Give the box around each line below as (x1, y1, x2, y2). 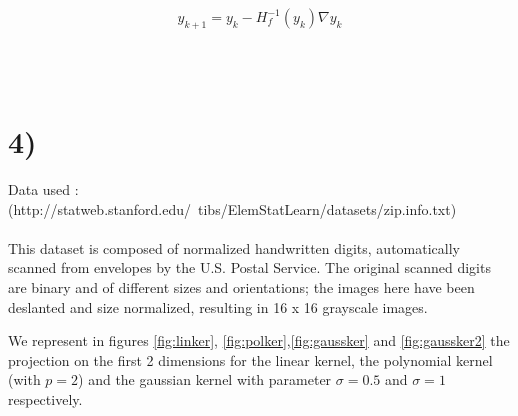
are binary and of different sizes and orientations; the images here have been (8, 277, 475, 298)
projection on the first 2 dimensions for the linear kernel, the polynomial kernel (8, 349, 493, 370)
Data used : (8, 179, 79, 200)
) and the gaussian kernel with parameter (78, 369, 332, 390)
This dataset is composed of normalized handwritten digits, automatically (8, 237, 460, 258)
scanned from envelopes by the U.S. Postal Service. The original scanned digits (8, 257, 491, 278)
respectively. (8, 389, 83, 410)
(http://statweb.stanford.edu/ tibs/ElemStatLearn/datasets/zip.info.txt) (8, 198, 457, 219)
